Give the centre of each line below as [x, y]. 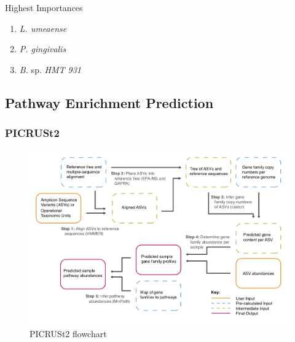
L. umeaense [43, 28]
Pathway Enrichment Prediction [109, 102]
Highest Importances [44, 7]
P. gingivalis [43, 49]
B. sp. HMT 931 [50, 69]
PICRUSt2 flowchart [68, 333]
